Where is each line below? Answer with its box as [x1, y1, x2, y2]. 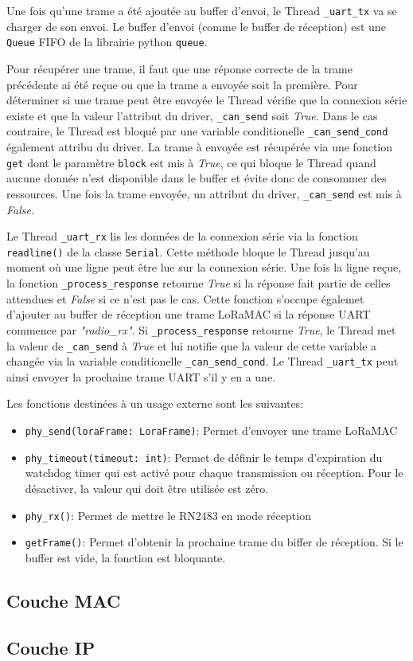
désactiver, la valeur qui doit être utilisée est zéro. [25, 479, 269, 496]
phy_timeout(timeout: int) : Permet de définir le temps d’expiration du [25, 448, 383, 465]
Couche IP [6, 635, 95, 659]
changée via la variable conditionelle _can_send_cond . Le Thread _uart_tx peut [6, 353, 399, 370]
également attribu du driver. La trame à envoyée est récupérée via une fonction [6, 139, 393, 154]
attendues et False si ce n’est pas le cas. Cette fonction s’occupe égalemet [6, 290, 364, 307]
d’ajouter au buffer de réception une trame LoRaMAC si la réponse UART [6, 306, 371, 323]
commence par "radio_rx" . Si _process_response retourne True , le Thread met [6, 321, 396, 338]
